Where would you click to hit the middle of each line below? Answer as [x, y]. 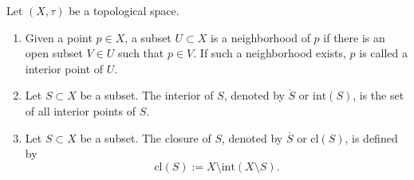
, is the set [379, 95]
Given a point [59, 37]
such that [141, 53]
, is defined [371, 137]
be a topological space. [124, 10]
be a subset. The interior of [147, 95]
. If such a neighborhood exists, [270, 53]
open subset [54, 53]
